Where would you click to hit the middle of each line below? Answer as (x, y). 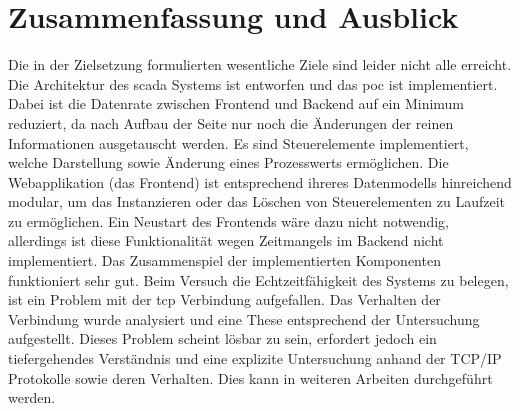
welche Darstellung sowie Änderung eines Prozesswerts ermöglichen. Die (228, 162)
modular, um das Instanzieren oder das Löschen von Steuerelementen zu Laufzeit (257, 201)
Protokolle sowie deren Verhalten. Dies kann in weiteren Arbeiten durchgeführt (250, 377)
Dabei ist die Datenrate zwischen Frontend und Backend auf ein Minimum (236, 103)
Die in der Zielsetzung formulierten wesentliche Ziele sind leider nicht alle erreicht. (260, 64)
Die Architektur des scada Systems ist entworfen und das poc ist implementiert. (253, 83)
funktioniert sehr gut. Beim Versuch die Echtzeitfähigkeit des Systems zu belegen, (258, 279)
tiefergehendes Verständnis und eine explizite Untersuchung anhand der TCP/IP (255, 358)
